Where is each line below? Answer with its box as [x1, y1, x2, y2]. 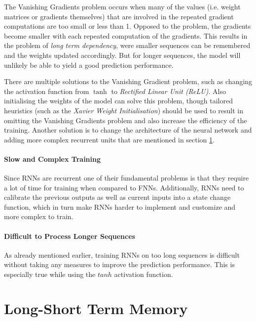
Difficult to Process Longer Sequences [4, 230, 135, 241]
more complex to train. [4, 211, 73, 222]
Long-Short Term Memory [4, 298, 188, 318]
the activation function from [4, 86, 89, 96]
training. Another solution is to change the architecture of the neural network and [4, 125, 252, 135]
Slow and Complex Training [4, 153, 101, 164]
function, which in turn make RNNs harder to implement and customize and [4, 201, 236, 212]
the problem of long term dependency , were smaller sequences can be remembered [4, 40, 251, 50]
